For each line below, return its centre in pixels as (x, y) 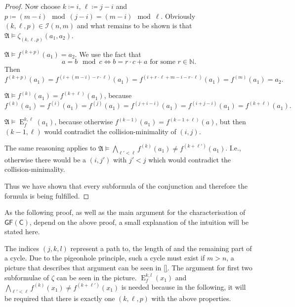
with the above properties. (191, 298)
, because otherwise (84, 122)
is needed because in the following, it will (184, 287)
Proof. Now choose (33, 6)
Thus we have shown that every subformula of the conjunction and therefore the (126, 185)
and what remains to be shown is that (134, 26)
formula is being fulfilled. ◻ (47, 195)
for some (163, 62)
